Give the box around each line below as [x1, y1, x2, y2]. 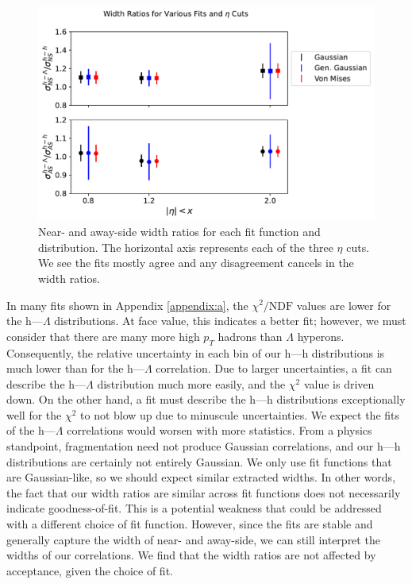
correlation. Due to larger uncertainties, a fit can [156, 360, 392, 377]
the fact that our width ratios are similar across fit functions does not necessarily [6, 484, 401, 501]
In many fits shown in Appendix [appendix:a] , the [6, 296, 248, 313]
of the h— [6, 422, 56, 439]
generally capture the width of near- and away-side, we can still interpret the [6, 531, 380, 547]
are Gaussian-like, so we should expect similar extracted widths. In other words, [6, 469, 396, 485]
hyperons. [297, 327, 345, 344]
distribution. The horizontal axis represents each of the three [38, 238, 333, 255]
